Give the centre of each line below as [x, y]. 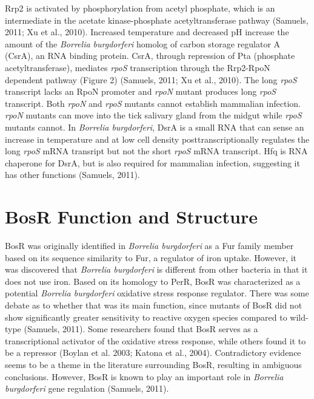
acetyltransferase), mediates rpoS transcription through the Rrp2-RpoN [138, 67]
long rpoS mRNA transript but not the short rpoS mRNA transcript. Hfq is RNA [156, 151]
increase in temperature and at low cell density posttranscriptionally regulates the [157, 139]
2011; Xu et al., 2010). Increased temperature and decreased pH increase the [147, 32]
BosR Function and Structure [131, 217]
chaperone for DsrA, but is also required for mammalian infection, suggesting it [152, 162]
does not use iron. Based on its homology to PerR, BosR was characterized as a [153, 281]
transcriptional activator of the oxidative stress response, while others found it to [155, 340]
